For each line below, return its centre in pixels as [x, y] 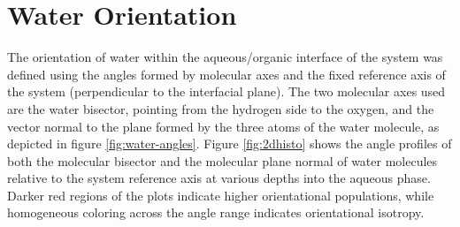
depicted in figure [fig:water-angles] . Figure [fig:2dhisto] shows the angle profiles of [230, 144]
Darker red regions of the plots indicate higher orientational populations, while [221, 195]
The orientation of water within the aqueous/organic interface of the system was [225, 57]
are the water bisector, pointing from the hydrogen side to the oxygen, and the [221, 108]
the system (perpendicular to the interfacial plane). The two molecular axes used [226, 91]
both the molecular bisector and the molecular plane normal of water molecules [222, 160]
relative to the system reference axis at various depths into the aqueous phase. [219, 178]
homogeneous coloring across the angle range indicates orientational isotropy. [216, 212]
